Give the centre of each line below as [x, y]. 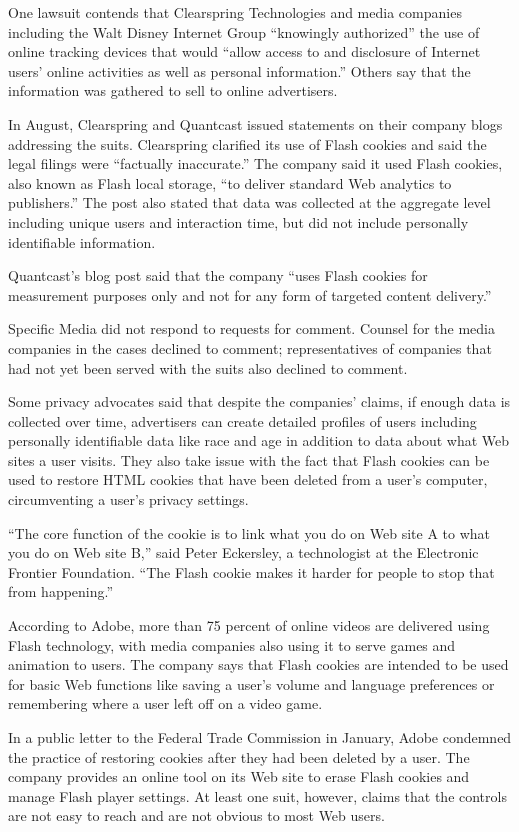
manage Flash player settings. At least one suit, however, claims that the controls [257, 795]
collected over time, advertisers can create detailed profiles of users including [242, 420]
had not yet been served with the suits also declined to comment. [208, 367]
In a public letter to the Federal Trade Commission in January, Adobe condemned [260, 737]
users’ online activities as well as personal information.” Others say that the [239, 70]
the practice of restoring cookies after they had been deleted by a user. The [239, 756]
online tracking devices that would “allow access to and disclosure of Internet [244, 51]
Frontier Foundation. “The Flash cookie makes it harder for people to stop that [251, 571]
